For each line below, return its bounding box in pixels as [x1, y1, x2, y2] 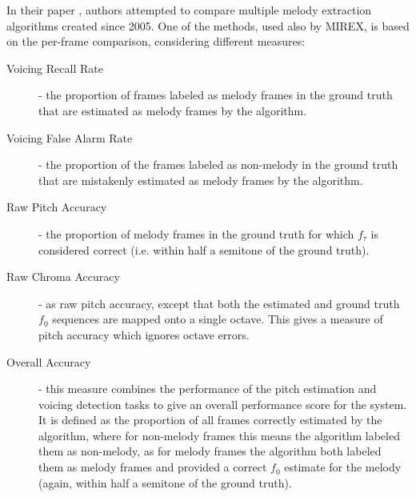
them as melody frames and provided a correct [38, 459, 267, 475]
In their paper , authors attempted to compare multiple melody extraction [6, 2, 372, 18]
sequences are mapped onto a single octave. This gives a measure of [52, 311, 383, 327]
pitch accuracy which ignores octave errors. [38, 326, 250, 343]
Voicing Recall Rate [6, 59, 103, 76]
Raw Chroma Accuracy [6, 268, 120, 285]
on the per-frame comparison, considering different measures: [6, 33, 306, 50]
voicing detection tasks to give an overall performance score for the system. [38, 395, 407, 412]
